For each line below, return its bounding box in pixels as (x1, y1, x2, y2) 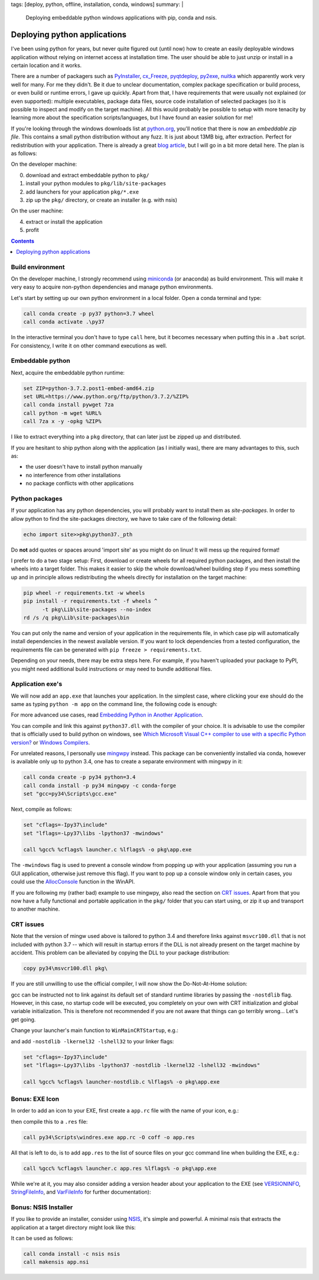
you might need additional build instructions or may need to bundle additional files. (11, 665, 213, 672)
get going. (11, 1015, 36, 1023)
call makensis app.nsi (23, 1259, 89, 1266)
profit (25, 227, 40, 234)
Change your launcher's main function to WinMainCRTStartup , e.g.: (11, 1027, 178, 1034)
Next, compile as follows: (11, 805, 73, 813)
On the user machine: (11, 207, 64, 214)
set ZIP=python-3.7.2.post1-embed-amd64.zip (23, 385, 155, 392)
